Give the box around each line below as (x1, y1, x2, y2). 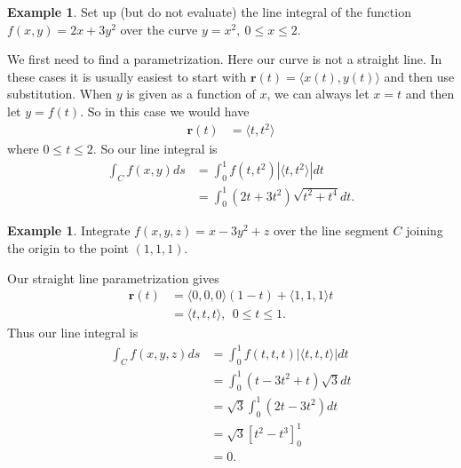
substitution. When (7, 84, 113, 103)
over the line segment (273, 221, 389, 240)
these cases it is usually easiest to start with (7, 67, 247, 85)
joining (406, 221, 443, 240)
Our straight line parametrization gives (7, 268, 219, 287)
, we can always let (266, 84, 370, 103)
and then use (384, 67, 455, 85)
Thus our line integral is (7, 323, 139, 342)
